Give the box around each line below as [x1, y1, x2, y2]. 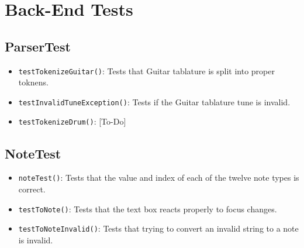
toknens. [18, 76, 49, 88]
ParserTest [5, 37, 71, 55]
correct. [18, 183, 46, 195]
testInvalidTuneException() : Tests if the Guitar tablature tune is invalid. [18, 95, 291, 108]
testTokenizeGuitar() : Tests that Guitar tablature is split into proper [18, 64, 275, 77]
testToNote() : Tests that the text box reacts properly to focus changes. [18, 202, 277, 215]
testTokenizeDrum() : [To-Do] [18, 115, 126, 128]
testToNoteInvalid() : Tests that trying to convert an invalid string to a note [18, 222, 299, 235]
